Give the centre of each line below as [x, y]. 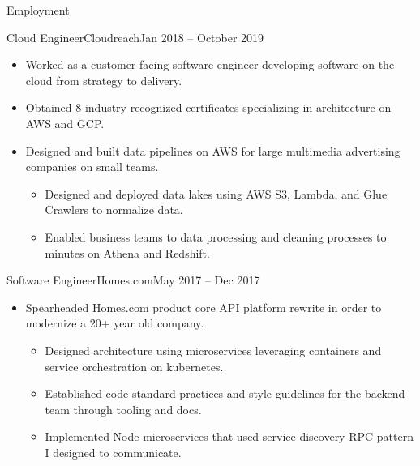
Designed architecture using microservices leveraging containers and [213, 350]
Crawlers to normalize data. [114, 209]
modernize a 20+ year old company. [115, 323]
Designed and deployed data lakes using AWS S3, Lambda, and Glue [216, 193]
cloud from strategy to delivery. [104, 80]
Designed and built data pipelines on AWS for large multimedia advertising [213, 150]
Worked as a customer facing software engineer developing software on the [210, 64]
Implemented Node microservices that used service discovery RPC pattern [229, 436]
